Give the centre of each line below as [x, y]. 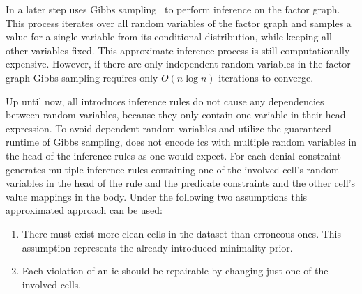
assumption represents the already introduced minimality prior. [157, 247]
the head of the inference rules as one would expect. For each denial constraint [173, 155]
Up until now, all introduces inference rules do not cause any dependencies [165, 101]
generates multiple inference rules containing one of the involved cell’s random [173, 169]
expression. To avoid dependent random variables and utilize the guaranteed [168, 128]
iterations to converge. [266, 77]
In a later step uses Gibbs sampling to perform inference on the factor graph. [173, 9]
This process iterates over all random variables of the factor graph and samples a [179, 23]
